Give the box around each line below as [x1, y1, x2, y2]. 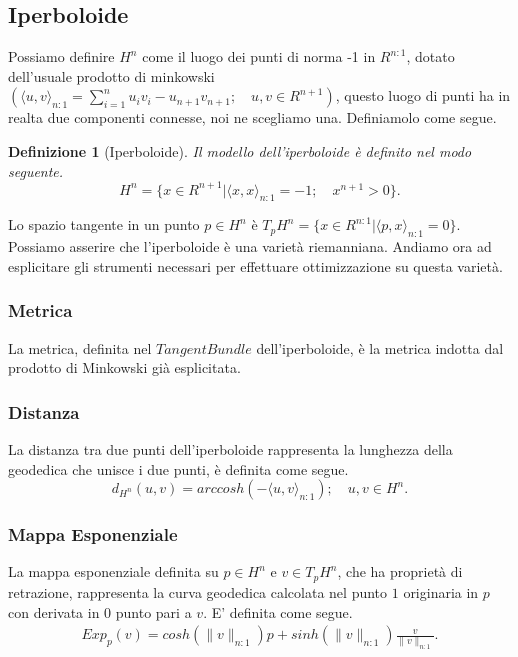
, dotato [406, 46, 455, 67]
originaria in [403, 581, 479, 602]
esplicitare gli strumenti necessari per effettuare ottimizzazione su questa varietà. [8, 255, 503, 276]
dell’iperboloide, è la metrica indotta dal [256, 337, 504, 358]
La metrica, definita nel [8, 337, 152, 358]
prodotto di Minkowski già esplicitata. [8, 357, 241, 378]
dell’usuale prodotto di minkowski [8, 65, 215, 86]
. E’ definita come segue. [203, 601, 353, 622]
